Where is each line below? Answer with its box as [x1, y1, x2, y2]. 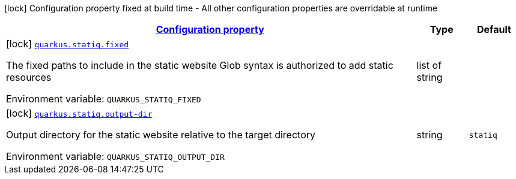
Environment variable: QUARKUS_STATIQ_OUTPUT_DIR [6, 150, 225, 162]
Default [476, 23, 511, 35]
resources [6, 71, 52, 83]
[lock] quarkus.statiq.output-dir [6, 107, 153, 119]
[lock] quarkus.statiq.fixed [6, 38, 129, 50]
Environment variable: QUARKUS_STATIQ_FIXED [6, 93, 201, 105]
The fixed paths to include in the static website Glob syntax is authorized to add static [6, 59, 393, 71]
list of [416, 59, 442, 71]
